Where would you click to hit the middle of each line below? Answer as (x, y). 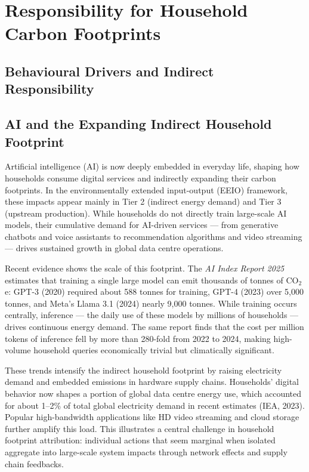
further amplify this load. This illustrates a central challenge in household (140, 428)
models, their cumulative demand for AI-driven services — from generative (142, 225)
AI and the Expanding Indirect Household (138, 124)
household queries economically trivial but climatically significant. (154, 350)
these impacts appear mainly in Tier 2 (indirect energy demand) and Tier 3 (143, 201)
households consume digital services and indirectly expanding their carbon (140, 178)
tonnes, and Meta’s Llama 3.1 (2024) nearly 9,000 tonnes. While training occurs (151, 303)
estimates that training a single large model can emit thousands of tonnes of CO (152, 280)
